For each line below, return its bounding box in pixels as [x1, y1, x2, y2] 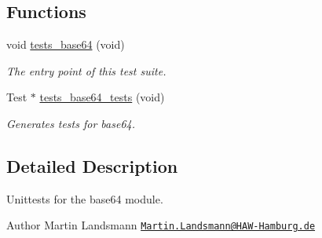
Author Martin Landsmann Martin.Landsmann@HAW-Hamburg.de [6, 217, 316, 233]
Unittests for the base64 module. [6, 190, 163, 207]
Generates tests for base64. [6, 115, 135, 131]
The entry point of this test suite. [6, 62, 166, 79]
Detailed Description [6, 153, 178, 178]
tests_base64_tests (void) [39, 89, 165, 105]
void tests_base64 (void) [6, 36, 125, 53]
